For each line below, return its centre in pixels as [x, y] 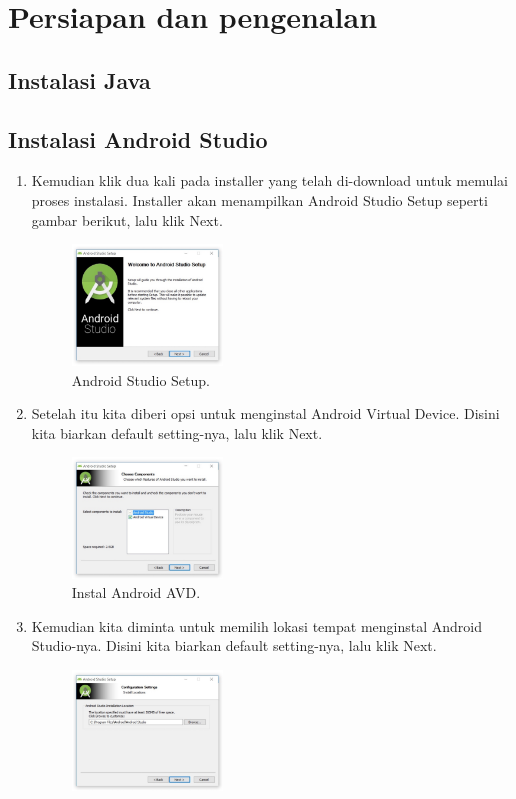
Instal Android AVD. [136, 592]
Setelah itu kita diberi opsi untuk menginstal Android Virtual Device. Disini [265, 413]
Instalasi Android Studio [138, 138]
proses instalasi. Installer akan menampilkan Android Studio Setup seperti [259, 199]
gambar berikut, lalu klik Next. [127, 219]
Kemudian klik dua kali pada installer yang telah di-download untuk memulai [269, 180]
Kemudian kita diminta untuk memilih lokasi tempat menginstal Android [256, 625]
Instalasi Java [79, 79]
